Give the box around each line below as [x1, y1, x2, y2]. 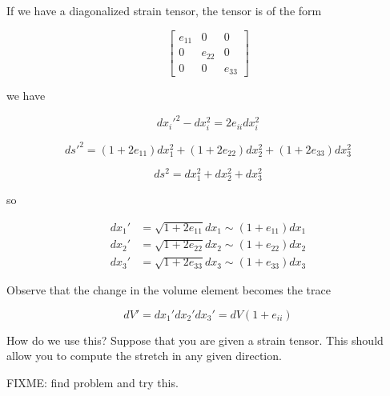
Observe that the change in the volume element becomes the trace [6, 282, 331, 298]
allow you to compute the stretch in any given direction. [6, 347, 282, 364]
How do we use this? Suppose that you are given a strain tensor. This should [6, 331, 384, 348]
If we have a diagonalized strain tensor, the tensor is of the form [6, 2, 322, 18]
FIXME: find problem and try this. [6, 374, 179, 391]
